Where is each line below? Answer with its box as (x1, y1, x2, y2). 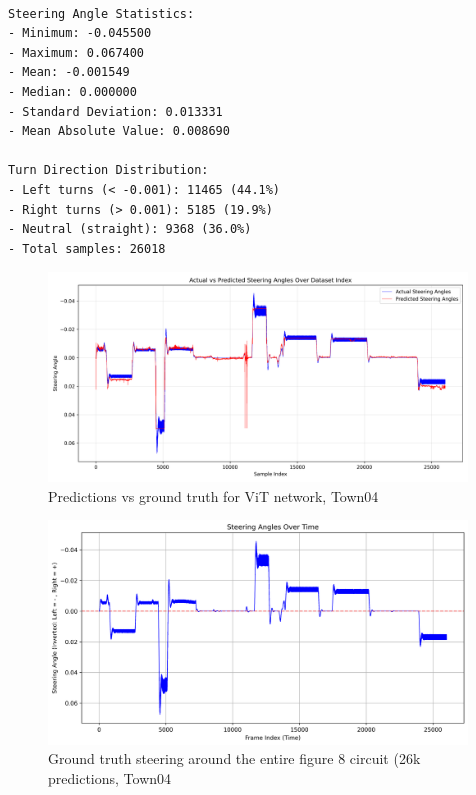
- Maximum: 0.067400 (8, 45, 145, 60)
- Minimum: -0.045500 (8, 26, 152, 41)
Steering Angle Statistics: (8, 6, 195, 21)
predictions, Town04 (48, 767, 172, 788)
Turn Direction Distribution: (8, 163, 209, 178)
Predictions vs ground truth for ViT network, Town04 (48, 485, 379, 506)
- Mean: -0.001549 (8, 65, 130, 80)
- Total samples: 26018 (8, 241, 166, 256)
